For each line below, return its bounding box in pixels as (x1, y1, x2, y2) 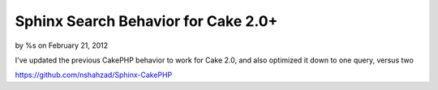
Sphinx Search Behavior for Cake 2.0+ (15, 12, 278, 30)
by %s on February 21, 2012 (15, 41, 109, 50)
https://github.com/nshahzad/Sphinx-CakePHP (15, 70, 173, 80)
